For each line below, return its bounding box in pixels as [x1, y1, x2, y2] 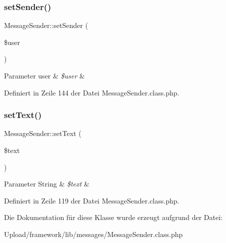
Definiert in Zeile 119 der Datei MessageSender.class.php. [4, 195, 179, 205]
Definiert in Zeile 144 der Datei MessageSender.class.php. [4, 87, 179, 97]
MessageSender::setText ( [4, 128, 81, 138]
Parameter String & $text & [4, 178, 89, 189]
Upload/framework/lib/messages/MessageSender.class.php [4, 228, 183, 239]
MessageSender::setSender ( [4, 20, 88, 30]
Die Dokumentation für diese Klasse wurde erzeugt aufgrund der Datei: [4, 212, 222, 222]
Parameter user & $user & [4, 70, 85, 80]
